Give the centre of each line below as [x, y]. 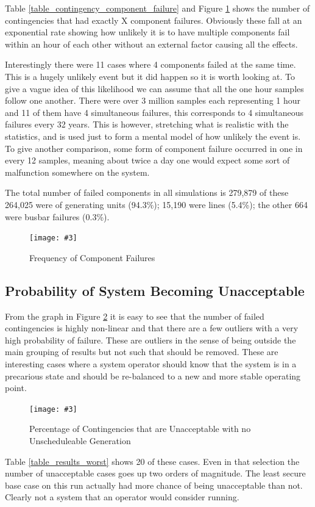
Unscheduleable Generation [80, 440]
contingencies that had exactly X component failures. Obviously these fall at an [154, 20]
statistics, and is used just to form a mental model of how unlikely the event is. [153, 136]
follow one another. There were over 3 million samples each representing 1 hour [153, 100]
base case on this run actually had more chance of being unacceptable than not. [154, 485]
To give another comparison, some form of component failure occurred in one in [154, 148]
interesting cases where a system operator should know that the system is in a [151, 363]
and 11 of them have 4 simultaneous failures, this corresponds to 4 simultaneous [154, 112]
